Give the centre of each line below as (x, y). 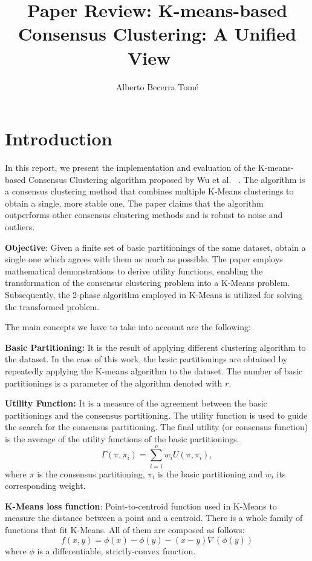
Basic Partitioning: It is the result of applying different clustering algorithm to (155, 347)
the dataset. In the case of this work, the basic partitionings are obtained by (146, 359)
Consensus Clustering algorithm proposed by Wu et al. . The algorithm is (167, 179)
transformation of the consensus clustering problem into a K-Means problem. (148, 283)
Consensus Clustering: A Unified (157, 34)
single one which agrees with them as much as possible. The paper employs (144, 259)
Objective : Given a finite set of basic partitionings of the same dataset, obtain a (155, 247)
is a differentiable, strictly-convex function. (116, 550)
